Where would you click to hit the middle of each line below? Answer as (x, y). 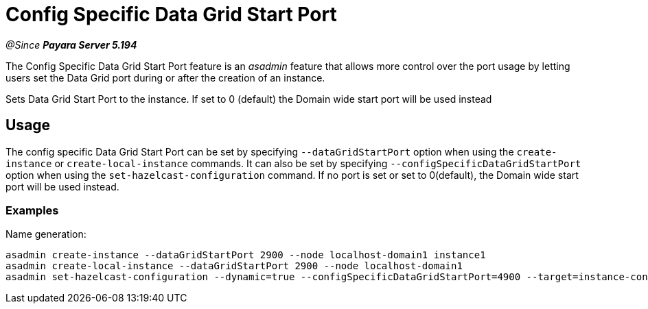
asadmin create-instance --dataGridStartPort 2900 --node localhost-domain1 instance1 (246, 255)
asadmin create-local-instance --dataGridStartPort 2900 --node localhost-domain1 (234, 266)
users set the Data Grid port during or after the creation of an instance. (165, 77)
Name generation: (46, 234)
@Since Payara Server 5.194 (71, 45)
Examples (32, 210)
